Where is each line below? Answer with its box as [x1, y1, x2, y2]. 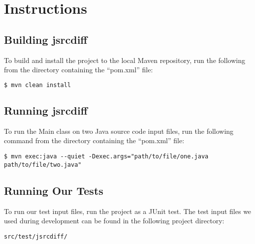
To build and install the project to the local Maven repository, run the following [4, 55, 245, 65]
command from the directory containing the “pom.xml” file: [4, 135, 185, 146]
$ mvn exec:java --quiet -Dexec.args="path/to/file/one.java [4, 153, 209, 160]
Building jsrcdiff [4, 31, 88, 47]
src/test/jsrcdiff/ [4, 233, 67, 240]
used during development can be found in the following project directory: [4, 215, 224, 226]
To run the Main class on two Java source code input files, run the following [4, 125, 234, 136]
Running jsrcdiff [4, 103, 88, 118]
